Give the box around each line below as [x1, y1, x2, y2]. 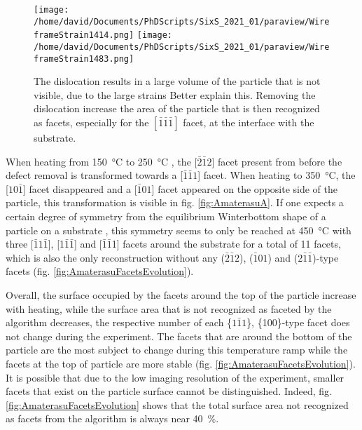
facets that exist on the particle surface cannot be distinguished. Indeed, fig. [6, 384, 332, 398]
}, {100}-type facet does [246, 315, 350, 330]
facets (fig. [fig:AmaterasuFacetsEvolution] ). [6, 264, 194, 278]
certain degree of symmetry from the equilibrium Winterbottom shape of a [6, 209, 326, 224]
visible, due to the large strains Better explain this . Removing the [34, 87, 316, 102]
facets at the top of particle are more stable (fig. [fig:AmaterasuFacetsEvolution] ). [6, 356, 356, 370]
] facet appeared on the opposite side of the [151, 181, 338, 196]
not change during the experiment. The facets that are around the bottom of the [6, 328, 352, 343]
